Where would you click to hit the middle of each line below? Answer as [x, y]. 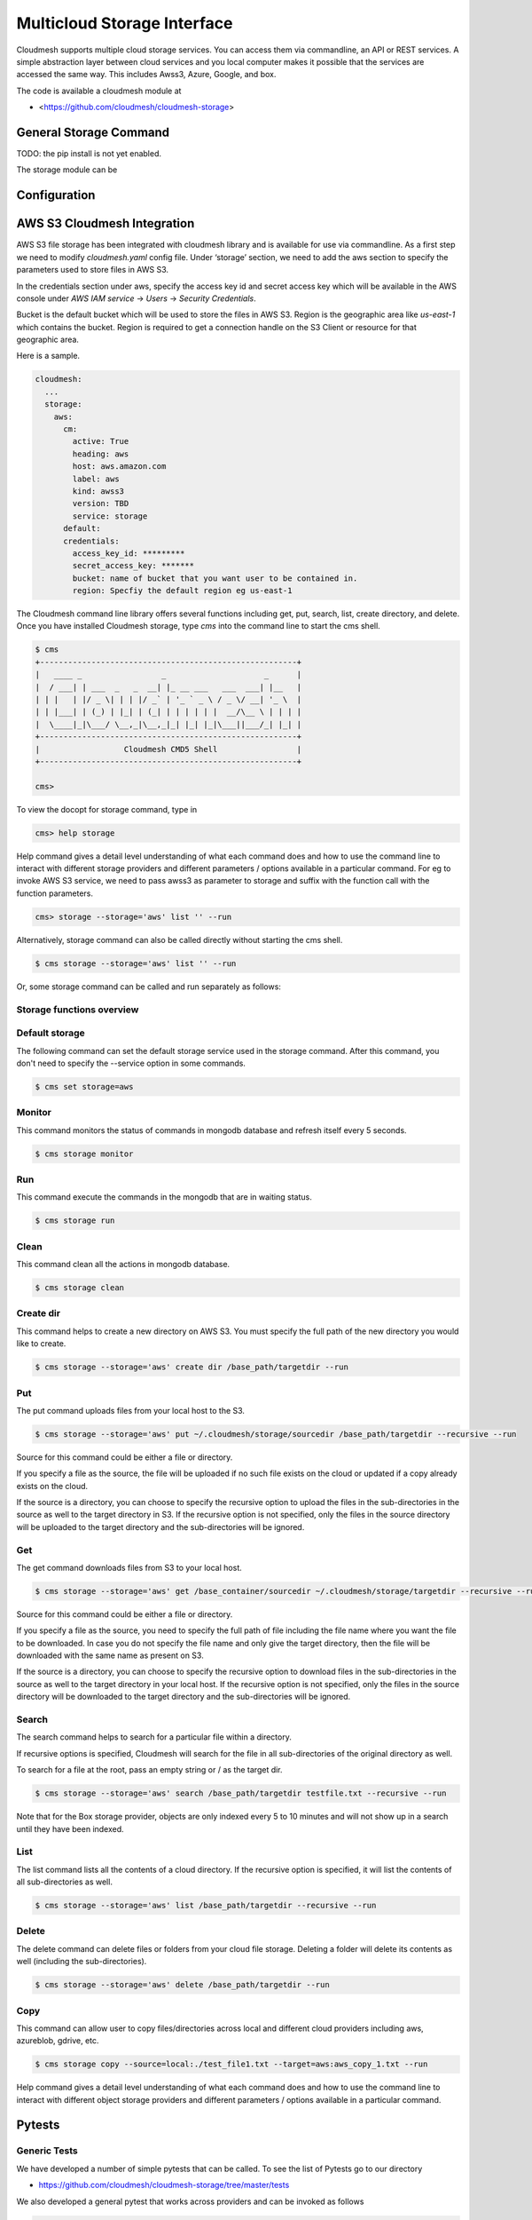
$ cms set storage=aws [84, 1086]
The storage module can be [67, 170]
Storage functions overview [78, 1010]
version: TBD [101, 503]
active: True [101, 441]
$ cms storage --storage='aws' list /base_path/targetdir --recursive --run [206, 1906]
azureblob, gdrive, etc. [58, 2041]
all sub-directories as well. [64, 1882]
